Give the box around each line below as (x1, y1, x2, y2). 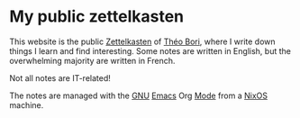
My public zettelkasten (9, 6, 185, 27)
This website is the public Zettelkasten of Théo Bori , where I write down (9, 36, 277, 47)
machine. (9, 99, 44, 110)
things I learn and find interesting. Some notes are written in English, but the (9, 45, 291, 56)
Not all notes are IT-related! (9, 72, 111, 83)
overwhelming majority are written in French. (9, 55, 176, 66)
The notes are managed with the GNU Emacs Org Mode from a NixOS (9, 90, 268, 101)
